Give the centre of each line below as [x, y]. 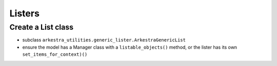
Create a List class [42, 27]
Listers [24, 13]
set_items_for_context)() [55, 54]
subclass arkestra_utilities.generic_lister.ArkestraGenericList [104, 40]
